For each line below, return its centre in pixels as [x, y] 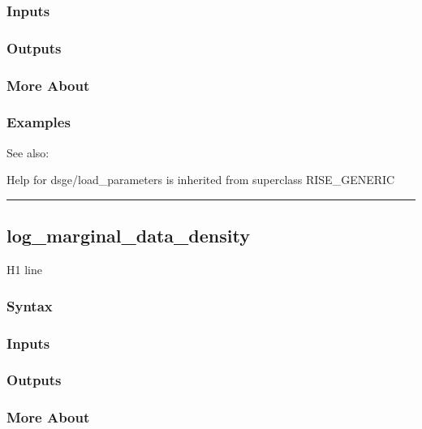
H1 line [24, 270]
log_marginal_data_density [128, 236]
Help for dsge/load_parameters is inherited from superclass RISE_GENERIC [201, 180]
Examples [39, 122]
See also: [28, 152]
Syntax [30, 305]
